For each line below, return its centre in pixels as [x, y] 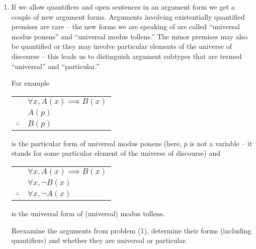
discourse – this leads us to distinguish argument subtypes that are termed [126, 56]
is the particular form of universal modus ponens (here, [96, 143]
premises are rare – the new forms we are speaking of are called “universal [125, 26]
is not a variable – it [221, 143]
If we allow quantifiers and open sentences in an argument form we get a [123, 7]
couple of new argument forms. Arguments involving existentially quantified [128, 16]
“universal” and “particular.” [55, 66]
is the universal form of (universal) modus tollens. [88, 213]
